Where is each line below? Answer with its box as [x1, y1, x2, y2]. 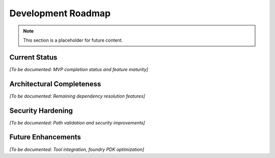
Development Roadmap [9, 8, 111, 19]
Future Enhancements [9, 133, 81, 142]
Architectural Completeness [9, 79, 101, 88]
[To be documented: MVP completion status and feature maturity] [9, 66, 149, 72]
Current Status [9, 53, 58, 61]
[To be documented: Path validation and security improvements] [9, 119, 145, 125]
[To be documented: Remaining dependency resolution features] [9, 93, 145, 99]
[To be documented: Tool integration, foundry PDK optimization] [9, 146, 145, 152]
